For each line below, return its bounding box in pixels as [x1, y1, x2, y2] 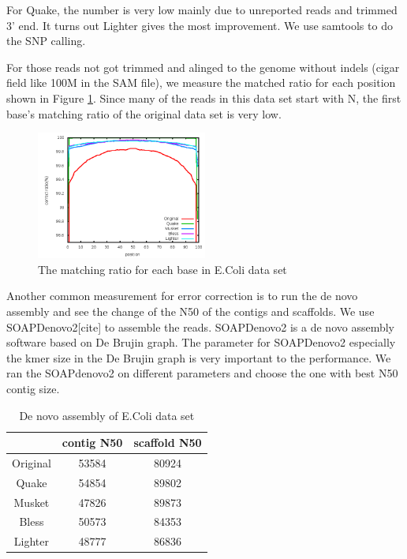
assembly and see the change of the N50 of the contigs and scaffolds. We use [6, 302, 375, 319]
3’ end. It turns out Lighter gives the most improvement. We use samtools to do [6, 17, 393, 33]
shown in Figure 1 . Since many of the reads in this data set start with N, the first [6, 89, 401, 106]
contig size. [6, 380, 60, 396]
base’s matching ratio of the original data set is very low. [6, 105, 282, 122]
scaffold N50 [133, 434, 202, 451]
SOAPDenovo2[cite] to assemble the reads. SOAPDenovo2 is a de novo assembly [6, 318, 394, 335]
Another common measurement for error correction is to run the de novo [6, 287, 358, 304]
